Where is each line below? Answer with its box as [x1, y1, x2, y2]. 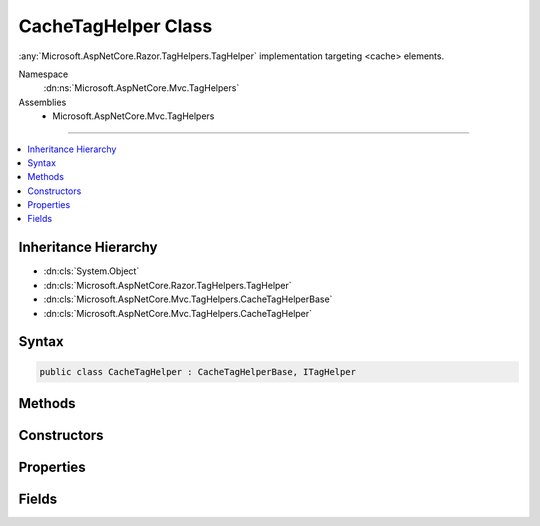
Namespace [18, 68, 69, 80]
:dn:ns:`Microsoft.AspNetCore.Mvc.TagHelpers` [43, 82, 240, 94]
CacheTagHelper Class [18, 15, 213, 37]
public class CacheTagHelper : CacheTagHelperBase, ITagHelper [39, 366, 357, 377]
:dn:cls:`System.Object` [43, 265, 140, 277]
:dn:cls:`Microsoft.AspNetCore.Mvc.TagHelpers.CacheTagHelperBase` [43, 293, 333, 305]
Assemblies [18, 96, 67, 108]
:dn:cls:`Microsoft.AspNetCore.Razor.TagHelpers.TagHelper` [43, 279, 292, 291]
